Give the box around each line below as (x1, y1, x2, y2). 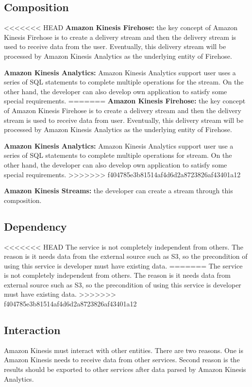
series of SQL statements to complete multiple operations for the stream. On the (4, 77, 244, 87)
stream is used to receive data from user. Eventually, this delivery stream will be (4, 115, 244, 125)
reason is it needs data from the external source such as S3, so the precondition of (4, 251, 248, 261)
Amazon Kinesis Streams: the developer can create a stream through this (4, 185, 233, 196)
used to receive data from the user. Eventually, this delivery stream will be (4, 41, 226, 51)
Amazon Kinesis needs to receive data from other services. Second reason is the (4, 354, 240, 365)
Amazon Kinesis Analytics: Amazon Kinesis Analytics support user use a (4, 140, 234, 151)
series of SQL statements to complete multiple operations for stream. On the (4, 150, 232, 160)
